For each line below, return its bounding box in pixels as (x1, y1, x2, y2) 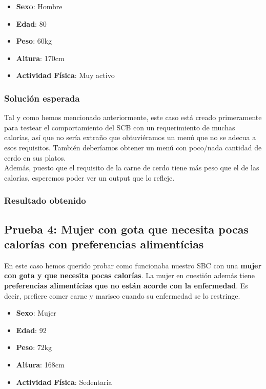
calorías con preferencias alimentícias (4, 236, 204, 251)
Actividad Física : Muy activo (16, 70, 115, 81)
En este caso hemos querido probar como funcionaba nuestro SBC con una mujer (4, 260, 262, 270)
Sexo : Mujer (16, 307, 56, 318)
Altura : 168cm (16, 359, 65, 369)
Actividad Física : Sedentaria (16, 376, 112, 387)
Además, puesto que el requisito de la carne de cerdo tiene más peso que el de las (4, 162, 259, 173)
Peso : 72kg (16, 342, 52, 353)
